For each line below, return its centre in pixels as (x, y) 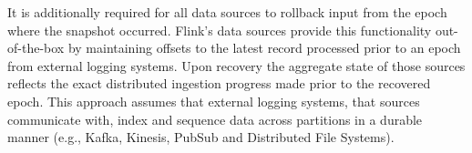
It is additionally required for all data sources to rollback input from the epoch (227, 12)
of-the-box (36, 48)
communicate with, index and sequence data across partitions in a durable (215, 119)
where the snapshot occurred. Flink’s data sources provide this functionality (220, 30)
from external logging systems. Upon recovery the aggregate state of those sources (236, 65)
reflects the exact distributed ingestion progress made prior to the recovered (219, 83)
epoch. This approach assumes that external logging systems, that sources (214, 101)
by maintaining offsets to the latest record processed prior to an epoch (264, 48)
